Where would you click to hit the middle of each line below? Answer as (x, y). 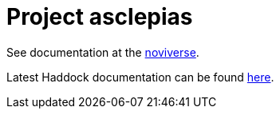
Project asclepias (100, 17)
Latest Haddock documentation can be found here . (140, 77)
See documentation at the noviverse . (103, 52)
